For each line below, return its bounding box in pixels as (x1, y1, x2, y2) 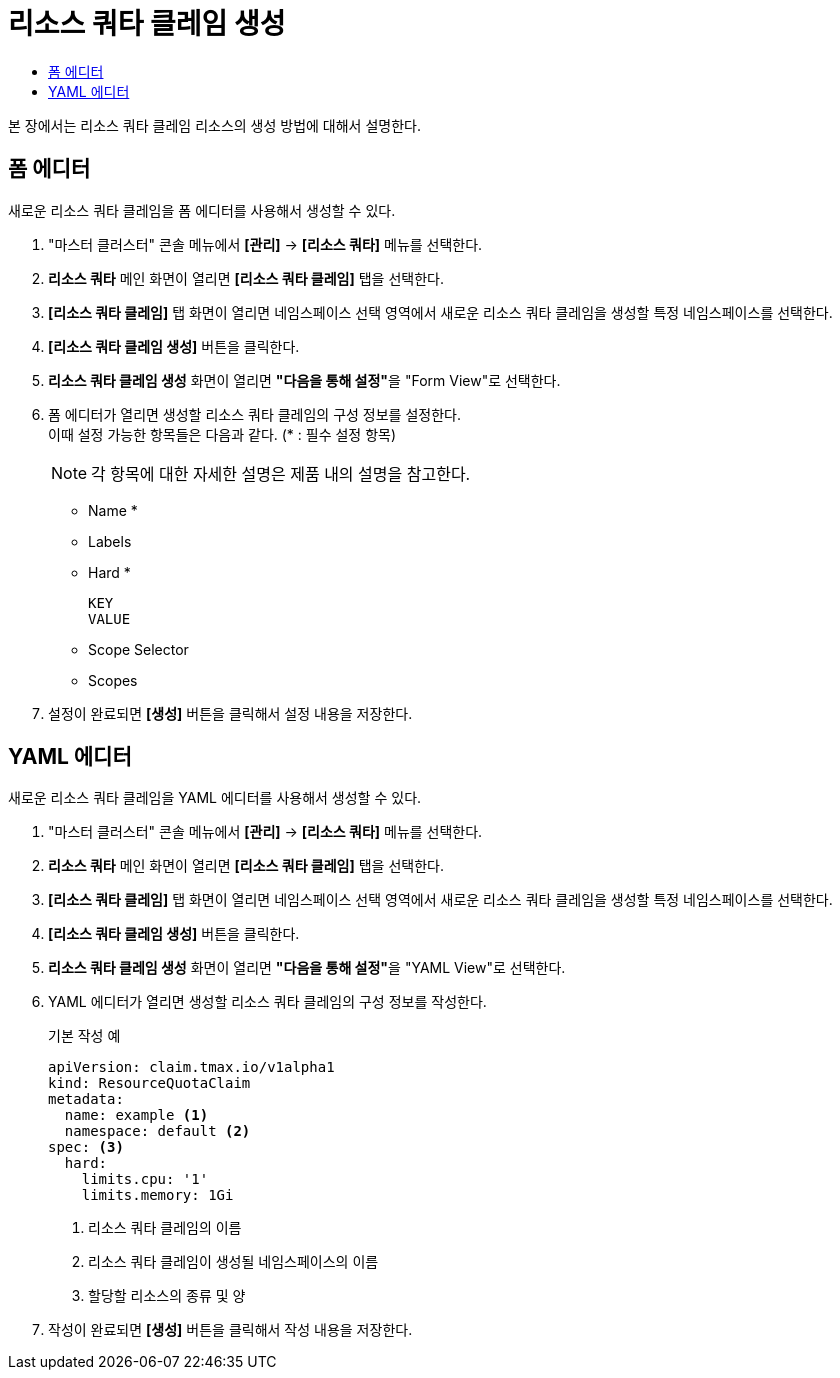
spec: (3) (48, 1139, 124, 1156)
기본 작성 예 (48, 1027, 121, 1045)
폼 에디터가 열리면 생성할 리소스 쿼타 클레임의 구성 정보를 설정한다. (48, 405, 461, 423)
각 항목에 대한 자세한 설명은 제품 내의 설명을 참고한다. (91, 463, 471, 484)
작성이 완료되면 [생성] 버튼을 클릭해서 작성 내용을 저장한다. (48, 1321, 413, 1339)
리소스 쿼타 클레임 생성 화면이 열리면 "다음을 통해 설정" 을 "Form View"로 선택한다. (48, 371, 561, 389)
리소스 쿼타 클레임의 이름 (88, 1219, 242, 1237)
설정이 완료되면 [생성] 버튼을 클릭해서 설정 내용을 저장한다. (48, 704, 413, 722)
